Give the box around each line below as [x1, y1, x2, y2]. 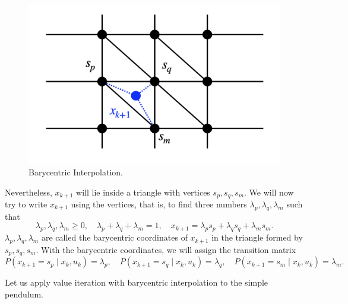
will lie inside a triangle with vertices [76, 185, 210, 198]
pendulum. [5, 287, 43, 300]
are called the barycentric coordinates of [41, 231, 188, 244]
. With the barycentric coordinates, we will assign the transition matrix [36, 243, 296, 255]
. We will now [244, 185, 294, 198]
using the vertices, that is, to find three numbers [71, 197, 247, 210]
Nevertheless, [5, 185, 52, 198]
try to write [5, 197, 48, 210]
